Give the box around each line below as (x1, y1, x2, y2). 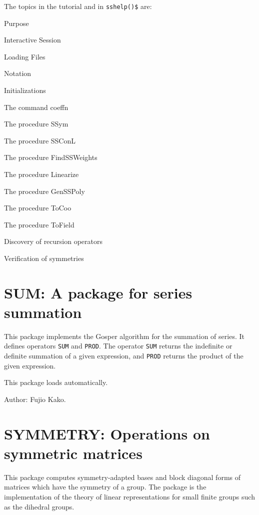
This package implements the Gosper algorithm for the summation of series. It (4, 330, 244, 341)
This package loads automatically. (4, 377, 108, 387)
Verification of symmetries (4, 252, 84, 263)
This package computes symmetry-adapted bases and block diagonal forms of (4, 471, 241, 482)
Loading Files (4, 51, 45, 61)
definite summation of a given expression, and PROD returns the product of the (4, 350, 243, 361)
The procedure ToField (4, 219, 74, 229)
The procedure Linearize (4, 169, 79, 179)
